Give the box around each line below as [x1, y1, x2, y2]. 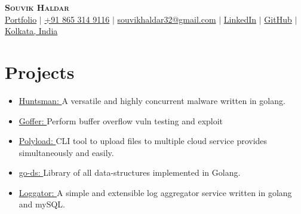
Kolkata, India [5, 25, 58, 37]
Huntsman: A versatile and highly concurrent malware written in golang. [19, 94, 285, 106]
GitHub [264, 13, 292, 25]
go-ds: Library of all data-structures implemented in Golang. [19, 166, 241, 179]
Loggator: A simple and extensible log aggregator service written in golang [19, 186, 292, 198]
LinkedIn [223, 13, 257, 25]
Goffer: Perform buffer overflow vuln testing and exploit [19, 114, 223, 127]
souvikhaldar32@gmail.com [117, 13, 216, 25]
